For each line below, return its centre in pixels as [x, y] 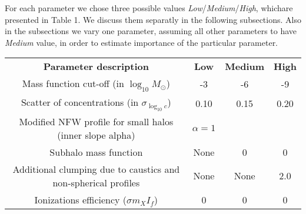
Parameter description [96, 66]
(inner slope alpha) [96, 135]
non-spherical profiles [96, 182]
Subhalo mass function [96, 152]
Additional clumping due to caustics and [96, 169]
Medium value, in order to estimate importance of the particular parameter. [142, 42]
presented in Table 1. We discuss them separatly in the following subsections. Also [153, 19]
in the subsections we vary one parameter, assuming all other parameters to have [151, 31]
